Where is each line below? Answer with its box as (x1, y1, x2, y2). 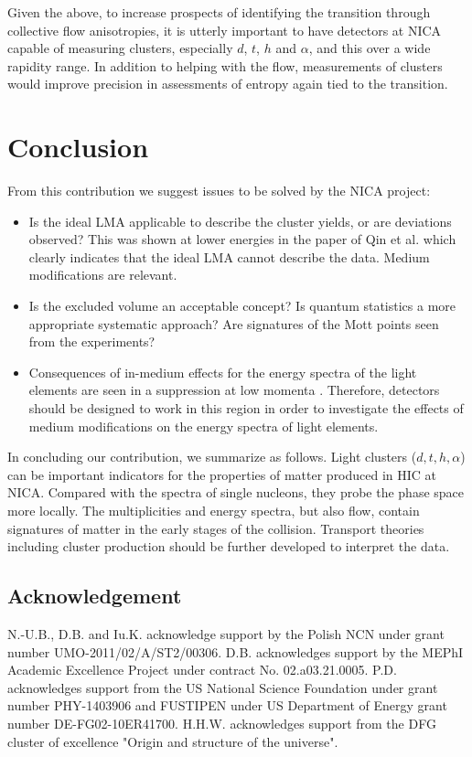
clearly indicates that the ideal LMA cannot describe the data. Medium (28, 247, 430, 266)
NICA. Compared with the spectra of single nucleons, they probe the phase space (7, 483, 465, 502)
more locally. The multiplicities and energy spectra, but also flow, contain (7, 501, 420, 519)
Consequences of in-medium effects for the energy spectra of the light (28, 362, 417, 381)
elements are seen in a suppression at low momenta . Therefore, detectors (28, 380, 440, 400)
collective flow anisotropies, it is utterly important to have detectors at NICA (7, 20, 442, 39)
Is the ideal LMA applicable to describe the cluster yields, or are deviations (28, 211, 452, 230)
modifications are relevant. (28, 265, 177, 284)
